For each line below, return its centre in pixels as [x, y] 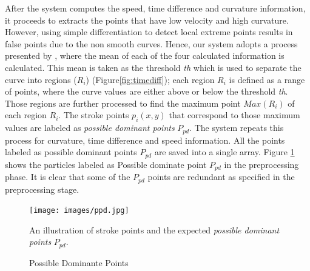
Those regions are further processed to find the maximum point [123, 103]
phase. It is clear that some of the [68, 177]
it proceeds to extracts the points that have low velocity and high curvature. [147, 20]
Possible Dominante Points [79, 262]
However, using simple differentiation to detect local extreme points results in [149, 32]
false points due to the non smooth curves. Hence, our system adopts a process [151, 43]
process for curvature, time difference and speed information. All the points [145, 140]
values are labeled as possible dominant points [90, 128]
